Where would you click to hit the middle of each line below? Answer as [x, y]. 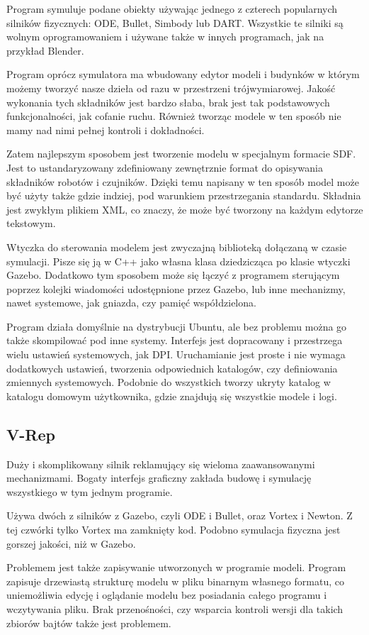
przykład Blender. [45, 50]
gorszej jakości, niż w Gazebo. [71, 543]
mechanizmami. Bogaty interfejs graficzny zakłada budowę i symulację [159, 478]
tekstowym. [31, 223]
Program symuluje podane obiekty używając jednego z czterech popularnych [172, 9]
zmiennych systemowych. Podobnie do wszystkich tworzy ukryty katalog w [169, 382]
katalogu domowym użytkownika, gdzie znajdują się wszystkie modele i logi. [172, 396]
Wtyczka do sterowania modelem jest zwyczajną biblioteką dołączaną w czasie [177, 247]
